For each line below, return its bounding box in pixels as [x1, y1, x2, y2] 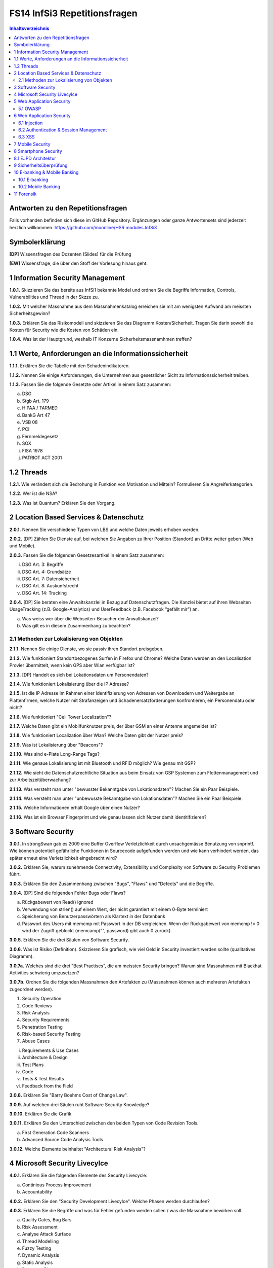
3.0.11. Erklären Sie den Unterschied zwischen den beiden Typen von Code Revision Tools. [9, 1120, 199, 1126]
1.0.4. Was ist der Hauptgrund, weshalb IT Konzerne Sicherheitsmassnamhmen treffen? [9, 336, 192, 342]
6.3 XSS [18, 134, 35, 140]
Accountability [22, 1189, 53, 1195]
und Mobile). [9, 543, 36, 549]
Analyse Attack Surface [22, 1231, 71, 1237]
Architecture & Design [22, 1054, 68, 1061]
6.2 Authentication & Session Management [18, 127, 107, 133]
